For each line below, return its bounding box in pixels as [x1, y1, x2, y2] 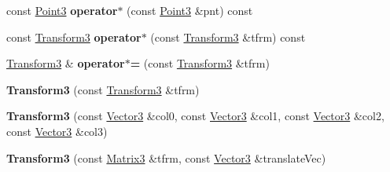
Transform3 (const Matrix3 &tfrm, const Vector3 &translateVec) [6, 149, 326, 166]
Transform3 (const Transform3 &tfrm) [6, 81, 200, 97]
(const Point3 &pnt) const [127, 2, 253, 18]
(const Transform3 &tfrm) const [150, 28, 306, 45]
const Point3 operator [6, 2, 118, 18]
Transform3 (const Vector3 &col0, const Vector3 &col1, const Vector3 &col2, [6, 108, 384, 124]
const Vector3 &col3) [6, 123, 108, 139]
